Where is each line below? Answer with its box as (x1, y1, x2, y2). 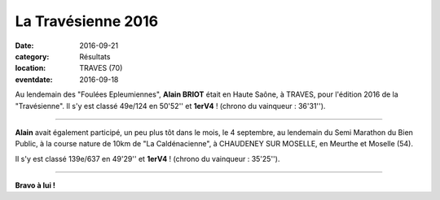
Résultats (79, 51, 111, 61)
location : (15, 63, 46, 73)
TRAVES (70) (79, 63, 123, 73)
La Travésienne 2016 (15, 12, 159, 30)
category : (15, 51, 50, 61)
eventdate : (15, 74, 53, 85)
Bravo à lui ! (15, 180, 56, 190)
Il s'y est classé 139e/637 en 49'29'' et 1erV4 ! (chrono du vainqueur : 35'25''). (15, 154, 280, 163)
